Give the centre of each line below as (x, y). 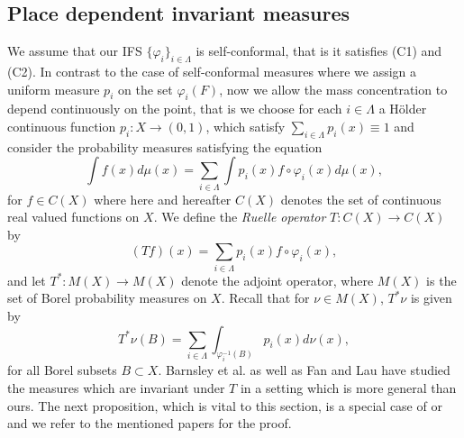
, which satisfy (246, 126)
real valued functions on (73, 217)
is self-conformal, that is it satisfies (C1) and (319, 51)
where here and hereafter (163, 199)
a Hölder (403, 109)
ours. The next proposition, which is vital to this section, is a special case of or (225, 405)
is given (431, 298)
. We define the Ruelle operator (240, 217)
